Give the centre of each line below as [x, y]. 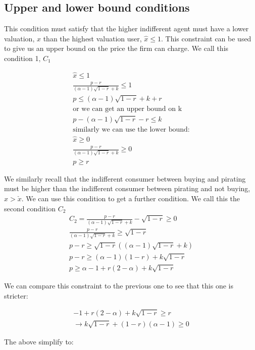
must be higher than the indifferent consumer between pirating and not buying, [127, 188]
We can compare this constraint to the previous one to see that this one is [119, 285]
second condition [30, 208]
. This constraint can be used [206, 38]
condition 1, [22, 58]
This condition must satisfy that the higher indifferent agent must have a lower [126, 28]
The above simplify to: [39, 341]
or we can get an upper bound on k [127, 109]
